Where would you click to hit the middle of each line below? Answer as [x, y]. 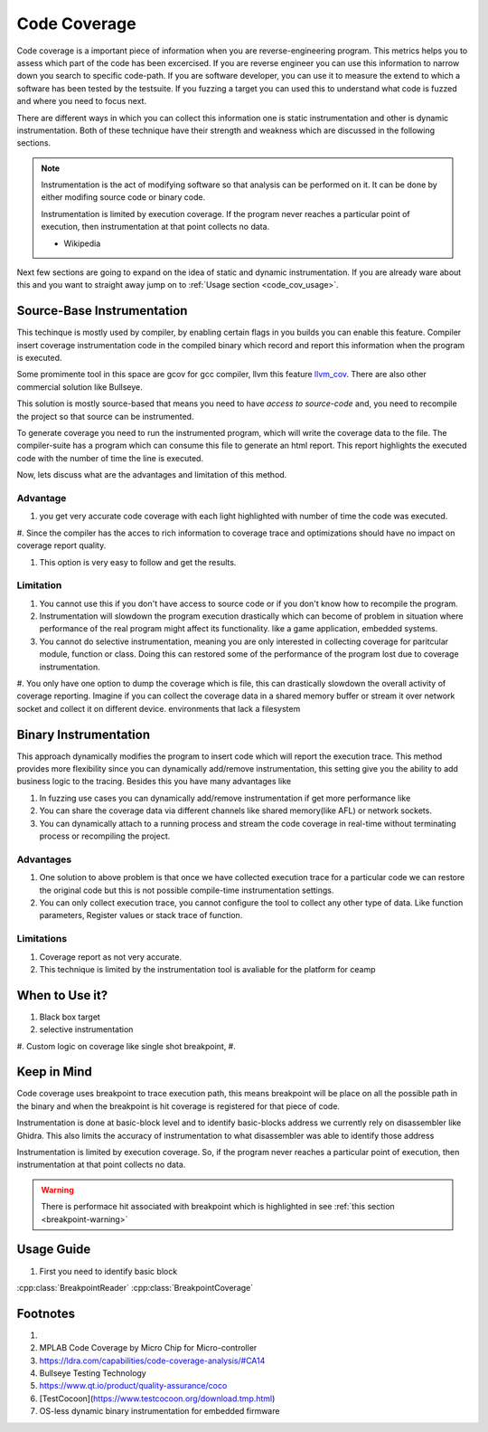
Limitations [42, 939]
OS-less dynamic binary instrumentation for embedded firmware [160, 1411]
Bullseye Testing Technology [93, 1373]
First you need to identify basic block [108, 1271]
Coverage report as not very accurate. [111, 957]
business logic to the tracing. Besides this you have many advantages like [154, 782]
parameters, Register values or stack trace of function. [141, 915]
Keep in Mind [54, 1072]
